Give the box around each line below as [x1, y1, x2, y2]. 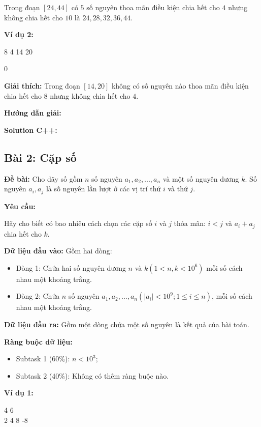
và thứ [168, 183, 188, 194]
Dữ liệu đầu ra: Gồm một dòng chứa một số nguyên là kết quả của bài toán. [4, 319, 249, 330]
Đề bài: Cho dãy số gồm [4, 173, 83, 184]
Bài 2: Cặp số [4, 149, 77, 165]
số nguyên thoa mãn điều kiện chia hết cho [86, 2, 220, 12]
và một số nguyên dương [162, 173, 239, 184]
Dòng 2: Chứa [16, 291, 60, 301]
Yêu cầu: [4, 201, 36, 211]
